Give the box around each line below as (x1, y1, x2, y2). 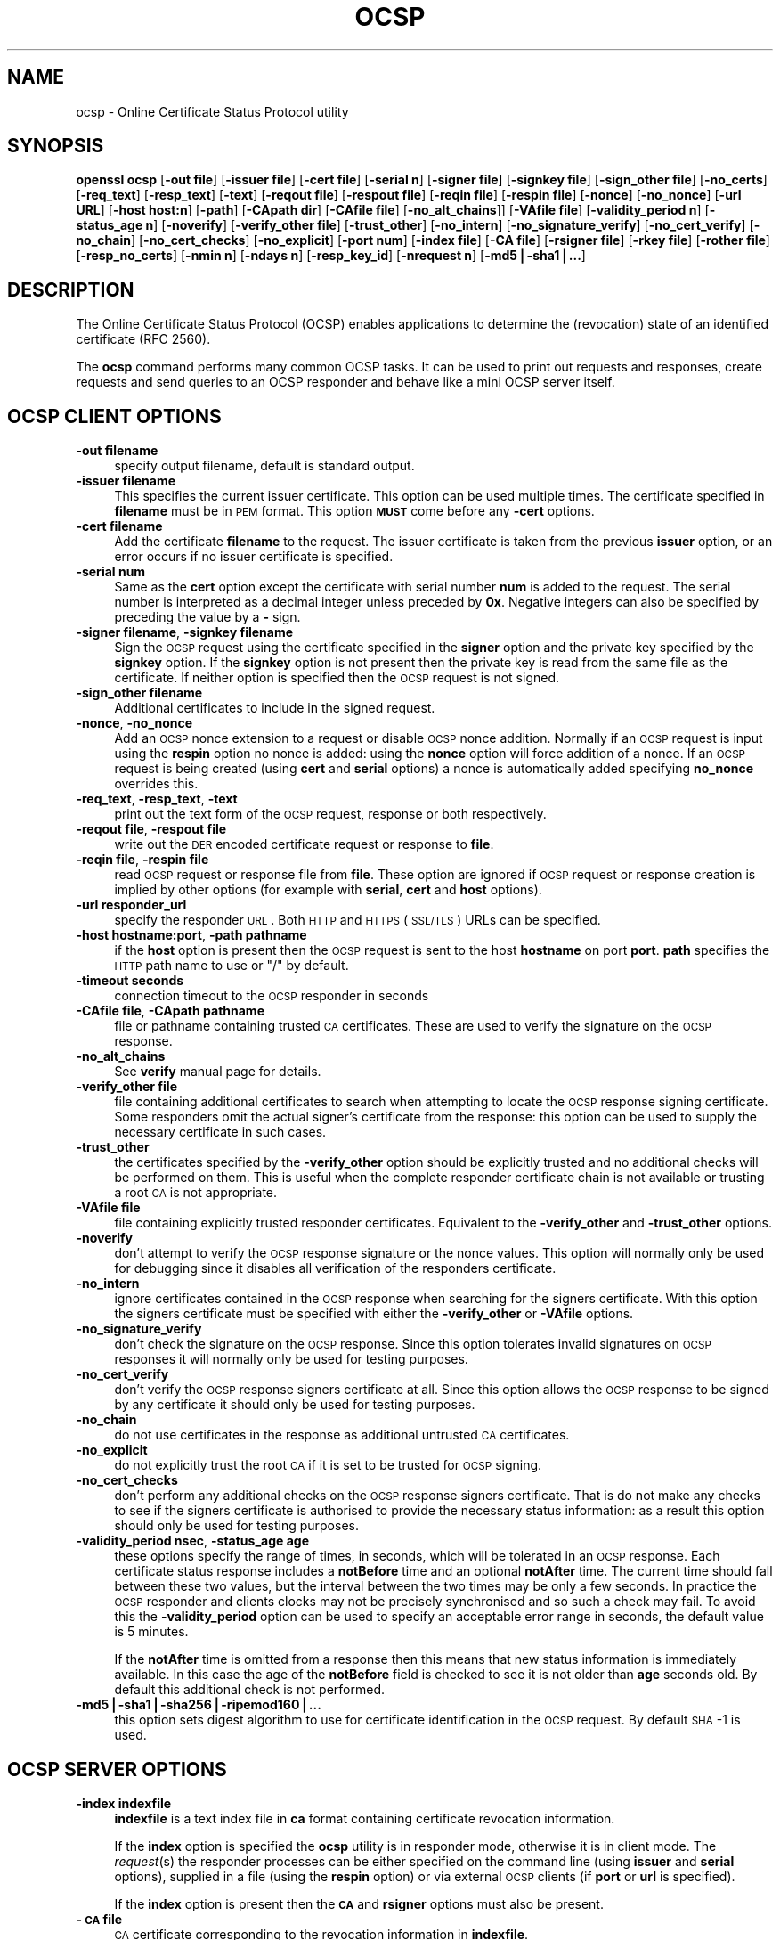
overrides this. (114, 776, 199, 792)
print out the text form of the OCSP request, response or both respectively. (114, 806, 547, 822)
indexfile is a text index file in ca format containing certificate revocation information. (114, 1810, 615, 1826)
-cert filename (76, 518, 163, 534)
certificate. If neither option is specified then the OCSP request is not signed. (114, 670, 560, 686)
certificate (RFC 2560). (76, 331, 211, 347)
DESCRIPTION (7, 278, 134, 301)
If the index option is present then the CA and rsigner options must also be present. (114, 1895, 604, 1911)
